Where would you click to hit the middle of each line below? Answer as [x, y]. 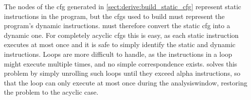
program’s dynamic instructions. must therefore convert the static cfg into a [117, 25]
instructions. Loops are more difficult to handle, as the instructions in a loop [118, 54]
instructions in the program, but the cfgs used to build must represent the [114, 16]
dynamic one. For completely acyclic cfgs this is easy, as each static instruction [121, 35]
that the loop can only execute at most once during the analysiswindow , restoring [126, 82]
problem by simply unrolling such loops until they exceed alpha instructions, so [122, 73]
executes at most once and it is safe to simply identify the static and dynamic [120, 44]
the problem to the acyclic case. [51, 92]
